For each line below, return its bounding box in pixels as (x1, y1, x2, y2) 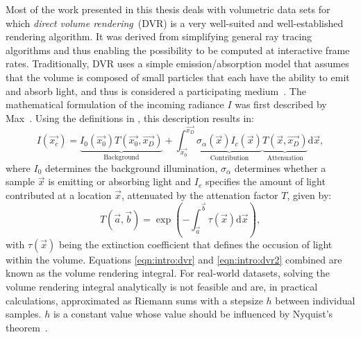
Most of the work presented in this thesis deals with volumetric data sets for (6, 2, 330, 16)
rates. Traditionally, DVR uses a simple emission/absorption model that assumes (6, 56, 349, 71)
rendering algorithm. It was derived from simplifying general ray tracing (6, 29, 312, 44)
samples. (6, 306, 42, 321)
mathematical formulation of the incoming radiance (6, 97, 224, 112)
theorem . (6, 320, 48, 334)
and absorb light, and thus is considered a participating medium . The (6, 83, 306, 98)
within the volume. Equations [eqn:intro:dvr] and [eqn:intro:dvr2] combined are (6, 252, 342, 266)
